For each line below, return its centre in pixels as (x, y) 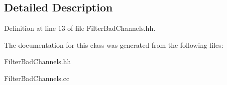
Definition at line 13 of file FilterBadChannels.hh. (80, 28)
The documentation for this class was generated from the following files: (114, 44)
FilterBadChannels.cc (37, 78)
